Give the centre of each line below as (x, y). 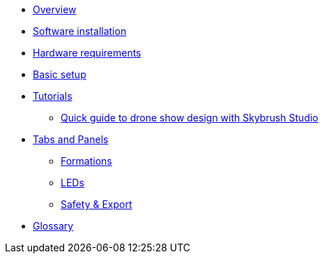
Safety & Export (97, 204)
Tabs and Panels (71, 139)
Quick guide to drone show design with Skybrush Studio (190, 118)
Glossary (53, 226)
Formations (86, 161)
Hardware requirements (87, 53)
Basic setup (60, 74)
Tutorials (53, 96)
